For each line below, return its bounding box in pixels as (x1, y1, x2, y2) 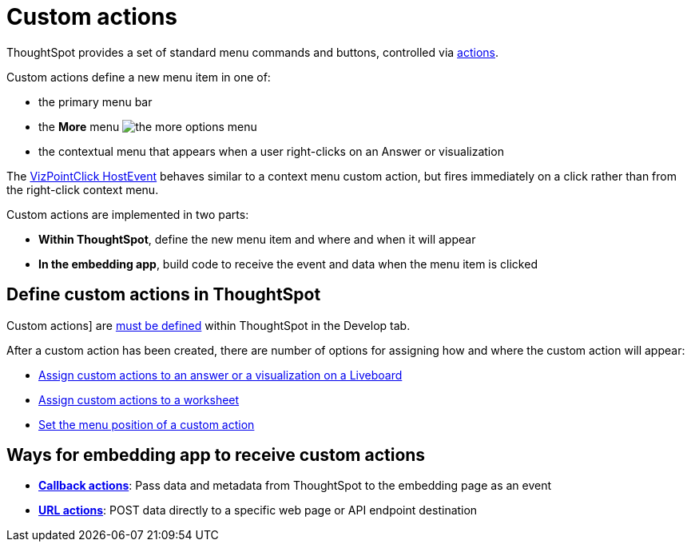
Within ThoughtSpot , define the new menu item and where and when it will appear (38, 232, 476, 246)
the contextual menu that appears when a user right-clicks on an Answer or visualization (38, 144, 504, 158)
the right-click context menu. (6, 182, 159, 197)
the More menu (38, 119, 120, 133)
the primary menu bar (38, 94, 153, 109)
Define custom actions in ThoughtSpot (6, 284, 321, 305)
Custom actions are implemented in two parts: (6, 207, 249, 221)
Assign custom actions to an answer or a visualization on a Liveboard (38, 367, 403, 382)
